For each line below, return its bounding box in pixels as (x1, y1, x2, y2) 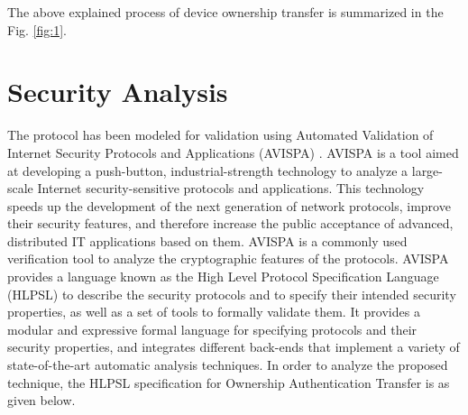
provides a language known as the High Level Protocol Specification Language (7, 267, 439, 286)
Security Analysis (7, 73, 228, 110)
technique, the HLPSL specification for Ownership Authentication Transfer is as (7, 373, 450, 392)
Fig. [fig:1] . (7, 20, 67, 39)
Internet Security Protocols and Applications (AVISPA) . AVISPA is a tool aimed (7, 143, 459, 161)
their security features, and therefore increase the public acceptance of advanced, (7, 214, 454, 233)
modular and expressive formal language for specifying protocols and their (7, 319, 418, 338)
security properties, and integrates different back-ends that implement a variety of (7, 337, 460, 356)
